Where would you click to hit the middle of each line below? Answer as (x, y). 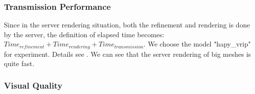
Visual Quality (33, 85)
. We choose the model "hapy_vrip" (197, 44)
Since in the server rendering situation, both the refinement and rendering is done (127, 25)
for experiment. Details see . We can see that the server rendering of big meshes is (127, 54)
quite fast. (19, 63)
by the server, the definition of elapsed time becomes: (84, 34)
